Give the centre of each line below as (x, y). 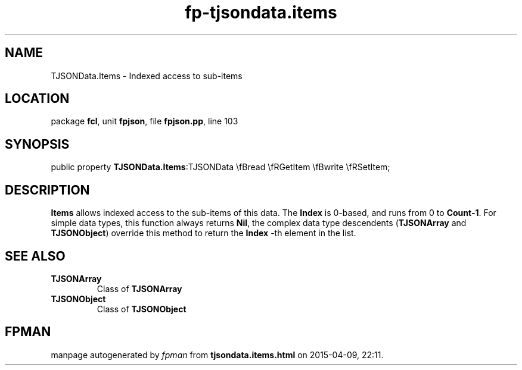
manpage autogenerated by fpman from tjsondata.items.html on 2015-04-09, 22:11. (217, 355)
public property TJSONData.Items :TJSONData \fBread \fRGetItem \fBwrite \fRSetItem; (220, 167)
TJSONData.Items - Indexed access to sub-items (147, 76)
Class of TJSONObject (142, 309)
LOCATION (37, 99)
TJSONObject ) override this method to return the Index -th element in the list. (203, 233)
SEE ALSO (35, 256)
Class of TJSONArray (139, 289)
